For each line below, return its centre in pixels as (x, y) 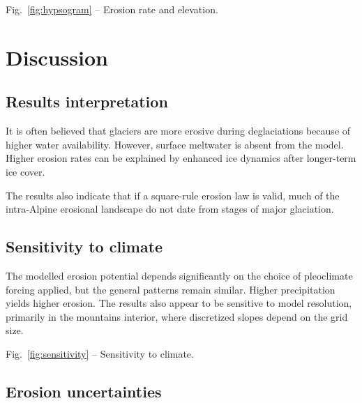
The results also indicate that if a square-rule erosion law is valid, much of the (173, 195)
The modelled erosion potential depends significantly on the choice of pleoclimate (179, 275)
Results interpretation (87, 101)
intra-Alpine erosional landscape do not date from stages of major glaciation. (170, 209)
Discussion (57, 57)
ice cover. (25, 171)
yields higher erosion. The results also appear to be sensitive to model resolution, (179, 303)
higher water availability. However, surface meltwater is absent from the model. (175, 144)
